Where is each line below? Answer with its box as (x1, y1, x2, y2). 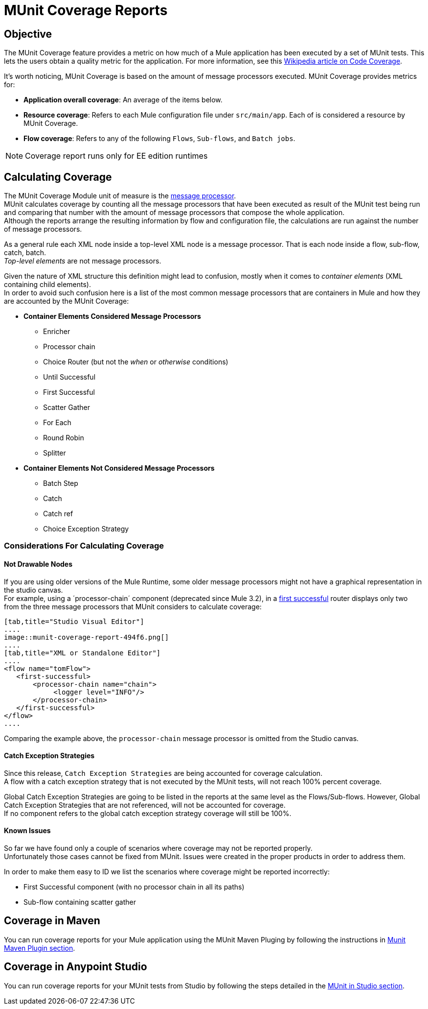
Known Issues (4, 826, 51, 835)
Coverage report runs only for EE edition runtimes (25, 151, 208, 161)
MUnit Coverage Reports (4, 2, 168, 19)
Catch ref (43, 509, 73, 518)
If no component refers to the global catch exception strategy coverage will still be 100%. (4, 809, 292, 817)
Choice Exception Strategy (43, 525, 129, 533)
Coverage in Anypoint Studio (4, 961, 147, 973)
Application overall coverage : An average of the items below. (23, 96, 223, 104)
